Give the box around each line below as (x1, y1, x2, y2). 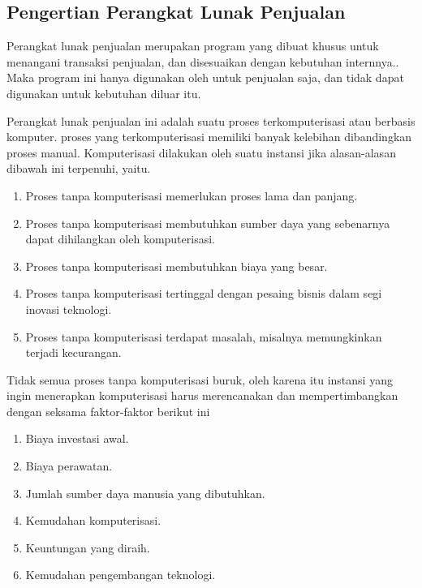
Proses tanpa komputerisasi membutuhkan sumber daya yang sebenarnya (25, 214, 390, 231)
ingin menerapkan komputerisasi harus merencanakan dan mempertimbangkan (6, 387, 398, 404)
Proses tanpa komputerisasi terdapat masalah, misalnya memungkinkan (25, 328, 382, 345)
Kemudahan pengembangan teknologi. (25, 566, 216, 583)
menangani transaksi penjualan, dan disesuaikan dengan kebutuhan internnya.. (6, 53, 399, 70)
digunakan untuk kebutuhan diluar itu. (6, 84, 201, 101)
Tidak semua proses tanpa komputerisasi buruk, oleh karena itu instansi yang (6, 371, 393, 388)
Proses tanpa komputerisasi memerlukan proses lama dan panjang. (25, 187, 358, 204)
